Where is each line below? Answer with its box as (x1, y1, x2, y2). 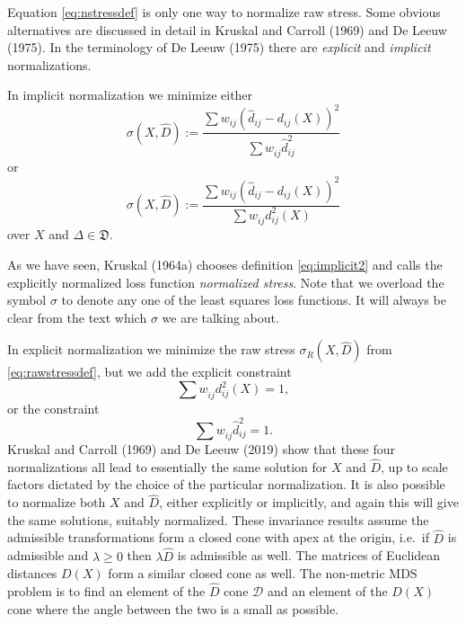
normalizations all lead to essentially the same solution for (7, 457, 328, 476)
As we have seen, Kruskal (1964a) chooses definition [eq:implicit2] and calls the (7, 254, 443, 273)
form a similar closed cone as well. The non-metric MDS (108, 564, 418, 583)
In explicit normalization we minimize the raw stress (7, 340, 295, 359)
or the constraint (7, 398, 100, 417)
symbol (7, 290, 47, 309)
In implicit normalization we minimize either (7, 85, 253, 104)
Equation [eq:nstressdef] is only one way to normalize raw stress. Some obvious (7, 3, 441, 21)
